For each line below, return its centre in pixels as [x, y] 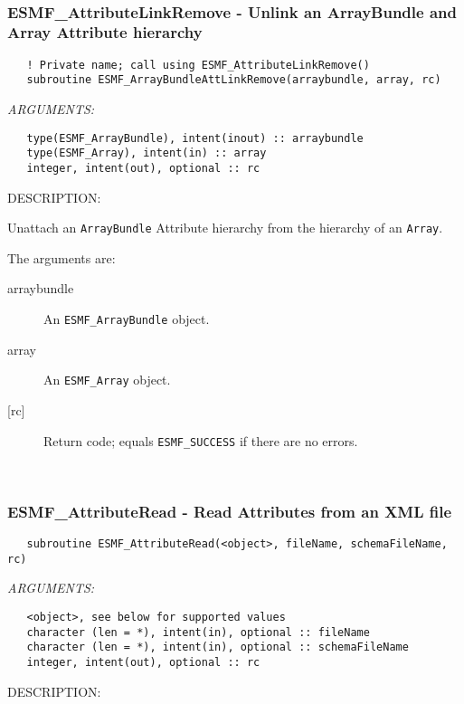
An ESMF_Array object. [107, 380]
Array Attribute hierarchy [105, 32]
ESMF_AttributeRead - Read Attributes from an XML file [230, 511]
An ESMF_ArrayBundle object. [127, 319]
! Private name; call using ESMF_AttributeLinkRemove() [198, 65]
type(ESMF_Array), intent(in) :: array [147, 153]
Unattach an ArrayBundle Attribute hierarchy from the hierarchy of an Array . [225, 228]
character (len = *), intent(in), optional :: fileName [198, 632]
